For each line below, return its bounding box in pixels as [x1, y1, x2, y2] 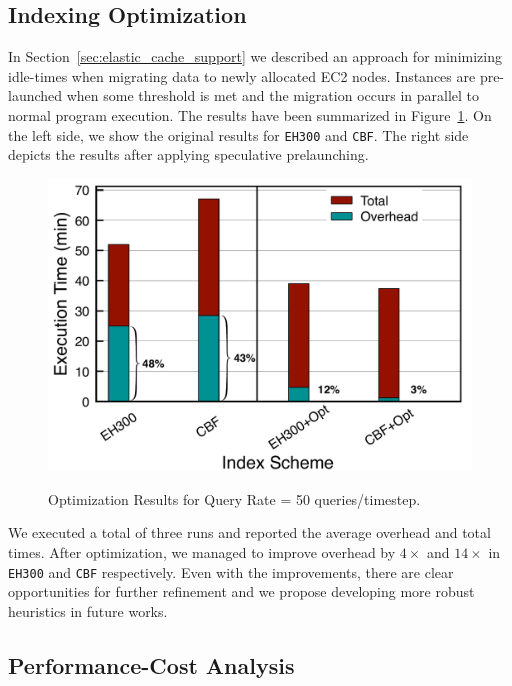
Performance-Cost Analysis [8, 649, 295, 680]
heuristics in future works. [8, 600, 168, 621]
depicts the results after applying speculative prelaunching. [8, 144, 369, 165]
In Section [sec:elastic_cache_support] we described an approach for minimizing [8, 46, 502, 67]
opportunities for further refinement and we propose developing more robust [8, 581, 475, 602]
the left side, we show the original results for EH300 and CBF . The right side [8, 124, 469, 145]
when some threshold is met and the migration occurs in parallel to [66, 85, 480, 106]
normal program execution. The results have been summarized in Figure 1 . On [8, 104, 492, 125]
